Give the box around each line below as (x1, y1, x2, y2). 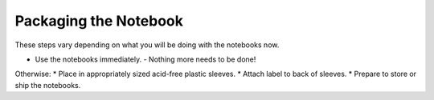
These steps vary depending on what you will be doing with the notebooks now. (14, 40, 280, 50)
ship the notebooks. (14, 80, 81, 90)
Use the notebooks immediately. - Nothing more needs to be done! (35, 54, 256, 64)
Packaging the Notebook (14, 12, 184, 30)
